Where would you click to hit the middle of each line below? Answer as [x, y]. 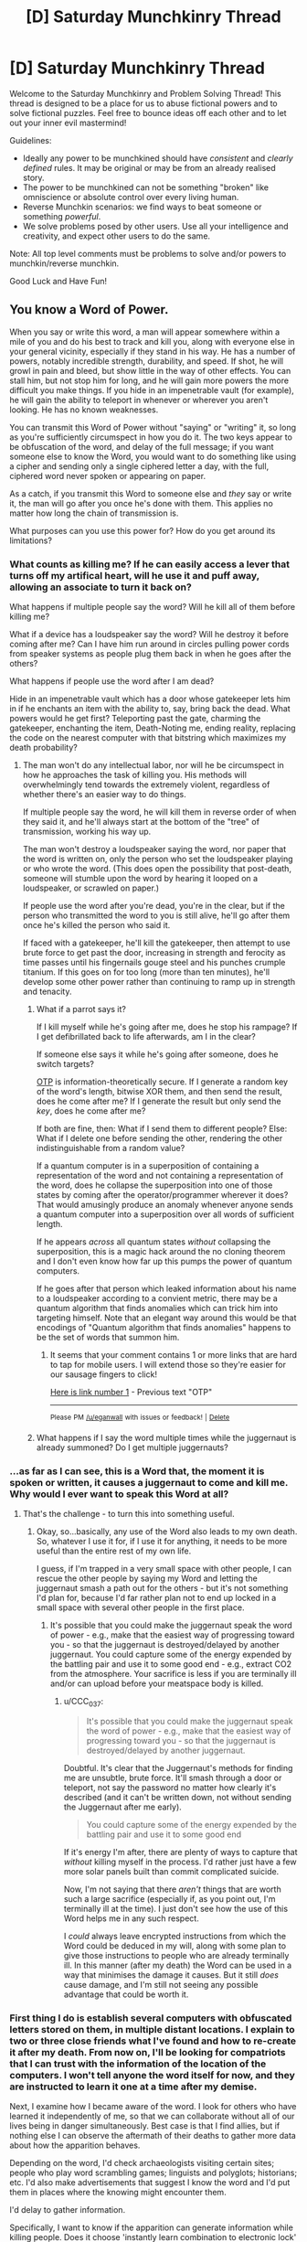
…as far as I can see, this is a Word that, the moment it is [137, 1471]
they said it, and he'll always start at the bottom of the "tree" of [141, 822]
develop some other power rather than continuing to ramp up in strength [159, 982]
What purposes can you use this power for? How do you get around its [143, 530]
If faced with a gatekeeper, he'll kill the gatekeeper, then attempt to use [156, 943]
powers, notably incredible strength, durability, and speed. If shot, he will [147, 361]
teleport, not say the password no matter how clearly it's [170, 1787]
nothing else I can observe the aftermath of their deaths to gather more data [153, 2136]
